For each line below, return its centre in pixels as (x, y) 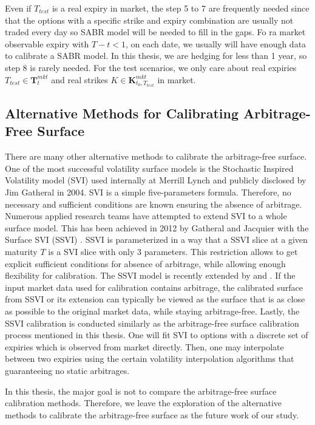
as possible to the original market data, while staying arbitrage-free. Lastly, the (152, 311)
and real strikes (80, 79)
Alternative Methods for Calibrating (122, 113)
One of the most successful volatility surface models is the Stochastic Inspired (149, 168)
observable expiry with (47, 43)
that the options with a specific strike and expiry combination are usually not (149, 20)
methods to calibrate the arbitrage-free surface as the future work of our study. (152, 414)
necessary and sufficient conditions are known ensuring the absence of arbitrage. (154, 204)
